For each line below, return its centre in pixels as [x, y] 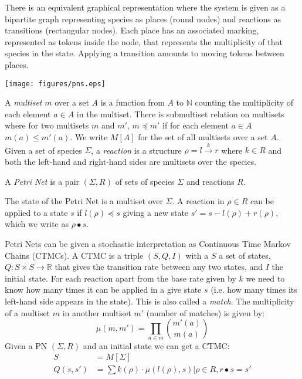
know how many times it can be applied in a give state [103, 290]
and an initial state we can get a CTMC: [156, 345]
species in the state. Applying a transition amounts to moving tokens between [145, 53]
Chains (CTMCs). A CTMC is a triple [74, 255]
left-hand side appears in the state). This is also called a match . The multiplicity [150, 301]
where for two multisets [47, 125]
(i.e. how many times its [254, 290]
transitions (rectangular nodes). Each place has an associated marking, [132, 30]
